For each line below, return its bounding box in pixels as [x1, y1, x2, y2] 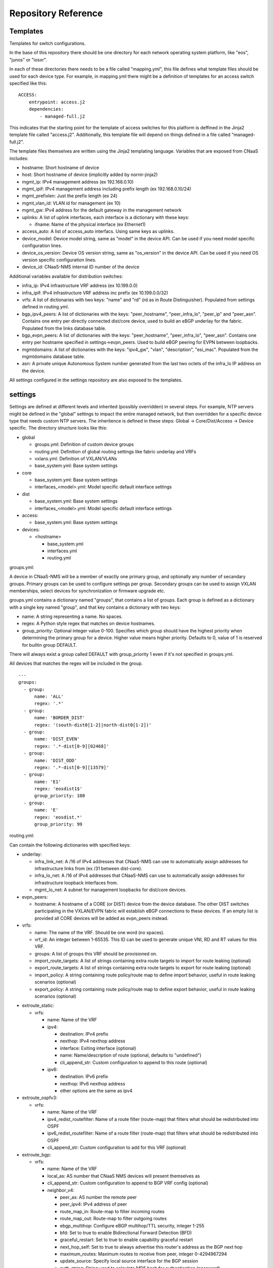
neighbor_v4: [47, 1187, 75, 1193]
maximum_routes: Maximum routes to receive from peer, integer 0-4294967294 [60, 1251, 227, 1257]
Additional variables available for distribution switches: [9, 273, 123, 279]
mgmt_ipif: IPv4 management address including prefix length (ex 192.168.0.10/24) [22, 186, 192, 192]
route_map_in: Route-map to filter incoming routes [60, 1208, 165, 1214]
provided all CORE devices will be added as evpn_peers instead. [34, 915, 169, 921]
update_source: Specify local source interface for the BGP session [60, 1258, 198, 1264]
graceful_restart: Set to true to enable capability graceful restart [60, 1237, 193, 1243]
